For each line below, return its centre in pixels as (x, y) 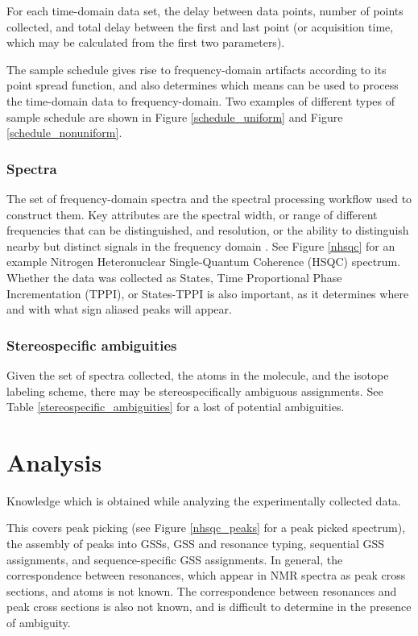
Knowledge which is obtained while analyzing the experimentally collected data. (204, 500)
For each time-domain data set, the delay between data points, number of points (205, 10)
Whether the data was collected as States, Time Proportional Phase (174, 277)
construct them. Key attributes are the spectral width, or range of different (192, 214)
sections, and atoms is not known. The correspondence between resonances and (202, 590)
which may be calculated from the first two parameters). (146, 42)
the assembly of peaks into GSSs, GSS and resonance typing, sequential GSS (196, 544)
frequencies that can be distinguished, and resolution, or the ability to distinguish (208, 230)
